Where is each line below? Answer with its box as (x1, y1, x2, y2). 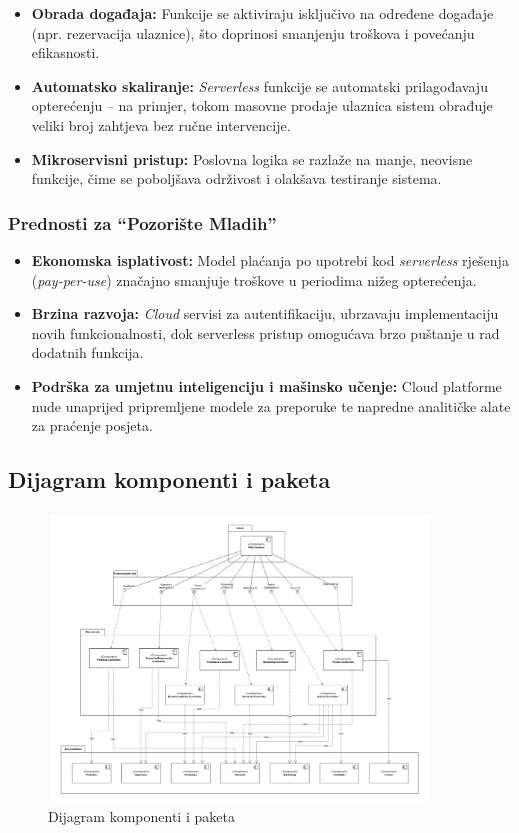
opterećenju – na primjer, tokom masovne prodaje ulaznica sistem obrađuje (31, 95, 493, 116)
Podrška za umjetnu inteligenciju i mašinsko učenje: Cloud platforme (31, 375, 502, 396)
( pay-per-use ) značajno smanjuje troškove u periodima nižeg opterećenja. (31, 269, 477, 290)
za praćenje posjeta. (31, 415, 153, 436)
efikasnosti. (31, 42, 100, 63)
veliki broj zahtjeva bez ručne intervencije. (31, 114, 291, 135)
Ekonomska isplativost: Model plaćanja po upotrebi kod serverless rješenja (31, 249, 509, 270)
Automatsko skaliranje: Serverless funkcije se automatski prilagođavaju (31, 75, 488, 96)
